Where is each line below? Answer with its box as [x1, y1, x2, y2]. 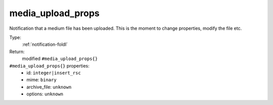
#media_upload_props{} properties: [9, 63, 89, 69]
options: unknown [26, 91, 63, 97]
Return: [9, 48, 25, 55]
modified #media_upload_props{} [22, 56, 98, 62]
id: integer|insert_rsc [26, 70, 81, 76]
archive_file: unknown [26, 84, 72, 90]
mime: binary [26, 77, 57, 83]
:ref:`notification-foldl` [22, 41, 68, 47]
